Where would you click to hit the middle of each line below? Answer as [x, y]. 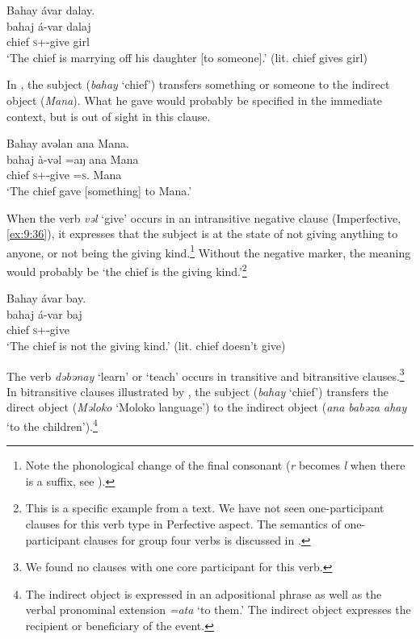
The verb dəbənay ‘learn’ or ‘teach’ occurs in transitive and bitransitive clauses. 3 [206, 374]
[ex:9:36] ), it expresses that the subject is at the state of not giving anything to [202, 234]
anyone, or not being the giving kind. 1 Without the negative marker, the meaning [209, 251]
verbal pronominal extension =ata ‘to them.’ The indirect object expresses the [218, 610]
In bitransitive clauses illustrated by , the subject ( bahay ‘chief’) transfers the [197, 391]
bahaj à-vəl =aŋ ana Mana [73, 159]
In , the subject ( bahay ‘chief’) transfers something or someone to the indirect [198, 84]
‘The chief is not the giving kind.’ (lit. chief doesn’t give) [146, 345]
